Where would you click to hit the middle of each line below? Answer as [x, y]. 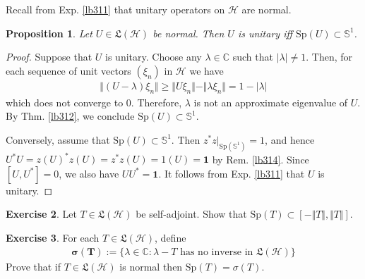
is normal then [151, 266]
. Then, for [329, 57]
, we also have [89, 173]
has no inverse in [217, 252]
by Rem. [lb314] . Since [261, 159]
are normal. [267, 9]
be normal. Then [189, 33]
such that [253, 57]
